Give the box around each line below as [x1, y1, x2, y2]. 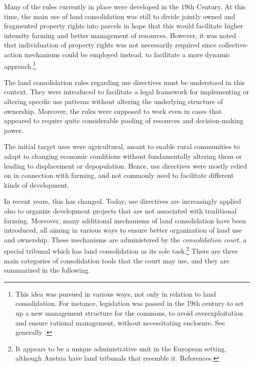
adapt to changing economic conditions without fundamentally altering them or [4, 151, 242, 161]
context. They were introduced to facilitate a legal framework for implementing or [4, 86, 249, 97]
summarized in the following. [4, 265, 90, 275]
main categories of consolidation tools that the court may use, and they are [4, 255, 230, 265]
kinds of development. [4, 179, 69, 190]
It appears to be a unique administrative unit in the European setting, [15, 343, 227, 353]
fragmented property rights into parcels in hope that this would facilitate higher [4, 21, 243, 31]
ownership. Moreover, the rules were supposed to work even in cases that [4, 106, 222, 116]
